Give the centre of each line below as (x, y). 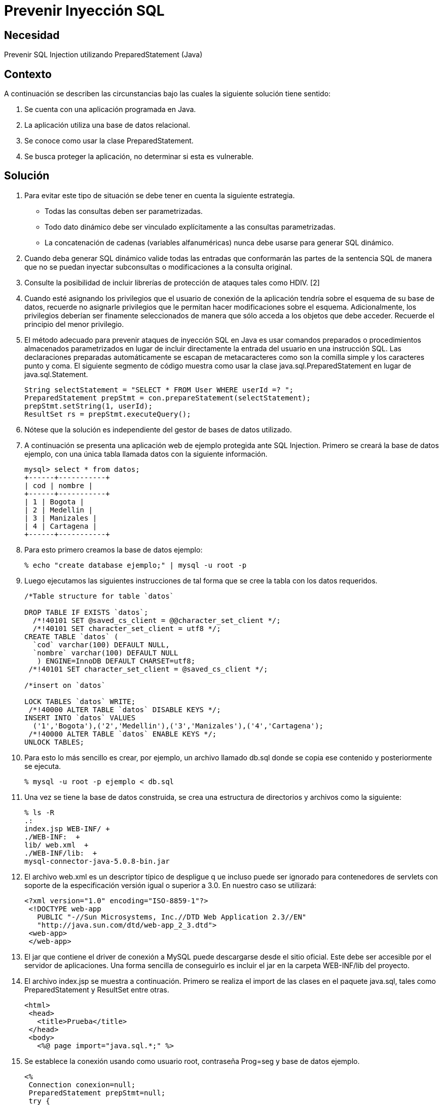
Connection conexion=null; (82, 1084)
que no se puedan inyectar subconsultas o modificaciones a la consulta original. (158, 267)
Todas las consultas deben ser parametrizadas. (124, 211)
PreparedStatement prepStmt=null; (97, 1093)
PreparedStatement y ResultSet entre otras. (97, 989)
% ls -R (40, 812)
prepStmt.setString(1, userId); (88, 406)
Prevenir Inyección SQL (84, 11)
